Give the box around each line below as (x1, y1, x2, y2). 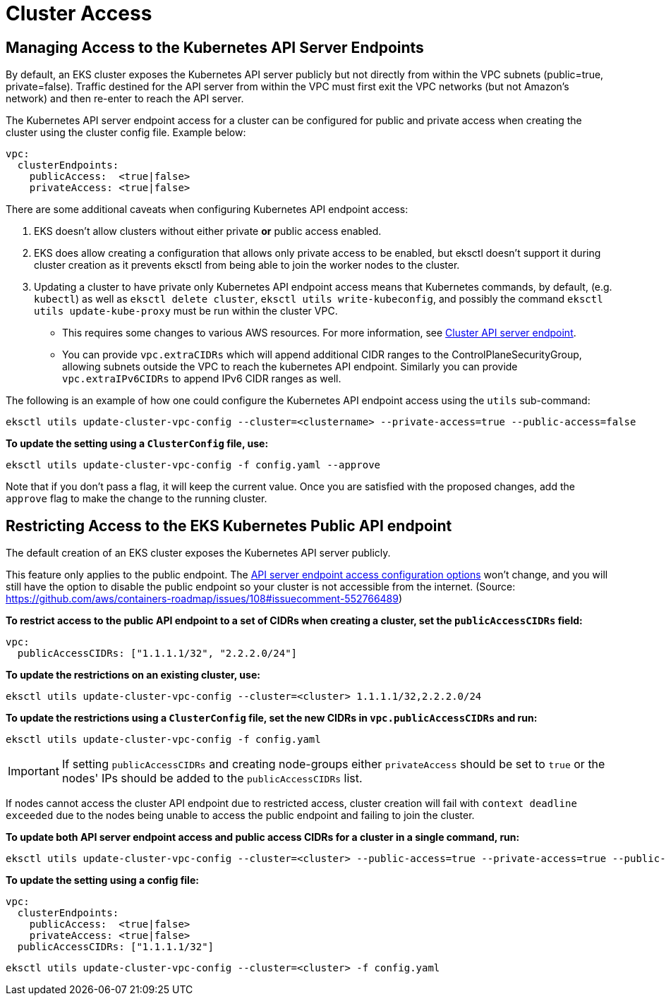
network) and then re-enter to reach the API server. (6, 92, 244, 105)
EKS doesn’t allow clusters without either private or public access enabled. (34, 225, 382, 238)
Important (8, 764, 59, 779)
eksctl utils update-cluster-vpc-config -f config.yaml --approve (6, 459, 381, 471)
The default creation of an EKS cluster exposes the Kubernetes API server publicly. (6, 547, 391, 559)
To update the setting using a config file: (6, 874, 199, 887)
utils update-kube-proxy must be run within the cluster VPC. (34, 305, 338, 317)
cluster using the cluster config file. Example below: (6, 126, 246, 139)
